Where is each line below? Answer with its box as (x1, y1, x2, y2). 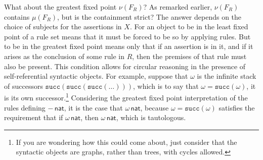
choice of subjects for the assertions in (4, 21, 122, 32)
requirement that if (4, 112, 63, 123)
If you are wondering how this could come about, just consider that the (16, 136, 237, 147)
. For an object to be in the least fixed (129, 21, 248, 32)
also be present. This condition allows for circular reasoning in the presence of (4, 61, 246, 71)
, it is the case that (64, 102, 123, 113)
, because (140, 102, 169, 113)
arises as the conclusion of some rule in (4, 50, 125, 61)
